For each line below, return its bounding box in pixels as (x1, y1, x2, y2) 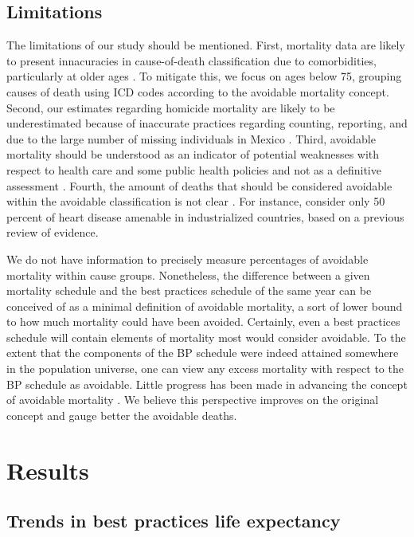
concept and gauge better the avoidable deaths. (6, 406, 237, 423)
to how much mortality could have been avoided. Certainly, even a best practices (6, 313, 400, 330)
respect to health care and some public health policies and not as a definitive (6, 161, 381, 178)
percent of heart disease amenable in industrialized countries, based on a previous (6, 208, 404, 225)
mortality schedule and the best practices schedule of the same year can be (6, 282, 372, 299)
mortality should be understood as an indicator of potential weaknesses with (6, 146, 380, 163)
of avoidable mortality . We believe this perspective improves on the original (6, 391, 379, 408)
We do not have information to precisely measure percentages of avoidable (6, 250, 369, 267)
